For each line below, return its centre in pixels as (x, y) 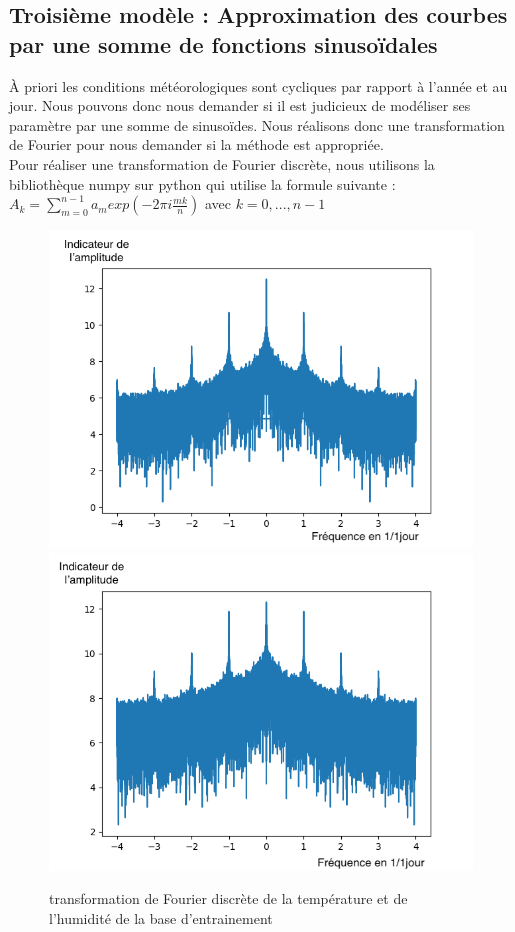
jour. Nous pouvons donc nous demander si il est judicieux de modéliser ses (240, 105)
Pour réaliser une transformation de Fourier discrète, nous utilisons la (222, 163)
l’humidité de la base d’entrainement (161, 917)
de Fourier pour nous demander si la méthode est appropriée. (196, 144)
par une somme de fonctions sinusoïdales (223, 43)
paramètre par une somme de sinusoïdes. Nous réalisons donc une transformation (257, 124)
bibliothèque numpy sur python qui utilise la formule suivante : (202, 183)
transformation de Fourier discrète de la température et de (228, 898)
